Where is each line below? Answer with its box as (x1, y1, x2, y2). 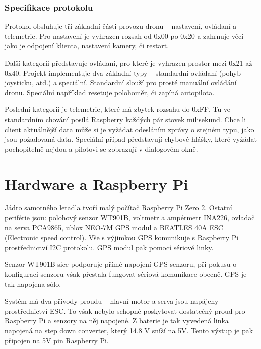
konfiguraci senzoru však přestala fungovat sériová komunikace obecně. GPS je (5, 269, 247, 279)
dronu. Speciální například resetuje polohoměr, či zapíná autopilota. (5, 87, 215, 97)
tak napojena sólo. (5, 278, 61, 289)
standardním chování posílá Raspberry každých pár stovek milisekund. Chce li (5, 113, 246, 124)
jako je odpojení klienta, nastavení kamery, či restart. (5, 40, 169, 51)
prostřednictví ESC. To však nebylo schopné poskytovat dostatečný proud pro (5, 305, 245, 316)
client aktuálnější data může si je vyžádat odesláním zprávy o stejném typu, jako (5, 124, 254, 134)
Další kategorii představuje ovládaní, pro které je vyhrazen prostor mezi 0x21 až (5, 57, 252, 68)
